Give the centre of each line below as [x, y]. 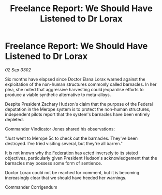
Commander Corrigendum [31, 187]
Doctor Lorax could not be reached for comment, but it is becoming [72, 172]
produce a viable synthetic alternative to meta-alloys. [58, 95]
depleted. [15, 119]
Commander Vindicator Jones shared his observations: [60, 129]
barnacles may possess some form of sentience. [54, 163]
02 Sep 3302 [18, 70]
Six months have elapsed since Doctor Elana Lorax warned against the [75, 79]
